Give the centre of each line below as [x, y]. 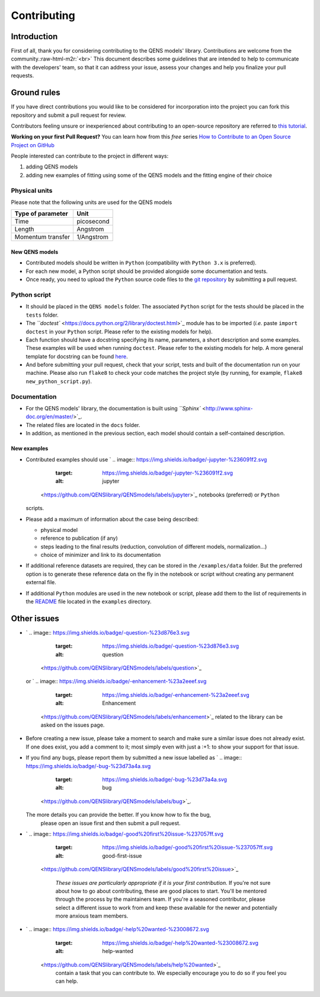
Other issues [35, 618]
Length [25, 230]
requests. [23, 76]
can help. [67, 981]
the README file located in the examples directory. [89, 601]
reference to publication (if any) [79, 538]
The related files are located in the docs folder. [83, 425]
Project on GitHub [33, 145]
